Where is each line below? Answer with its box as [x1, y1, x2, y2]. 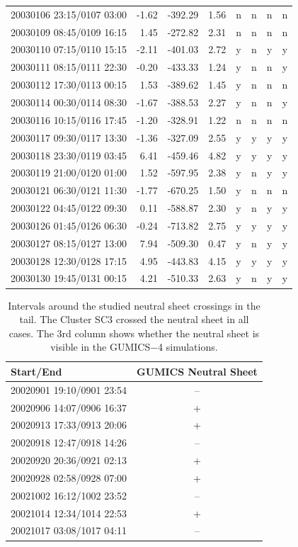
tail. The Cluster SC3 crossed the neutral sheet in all [19, 312, 249, 327]
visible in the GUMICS [50, 339, 151, 354]
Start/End [11, 363, 62, 378]
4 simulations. [158, 339, 218, 354]
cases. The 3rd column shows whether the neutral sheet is [8, 325, 260, 340]
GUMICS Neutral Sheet [137, 363, 258, 378]
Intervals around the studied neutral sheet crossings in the [8, 298, 260, 312]
